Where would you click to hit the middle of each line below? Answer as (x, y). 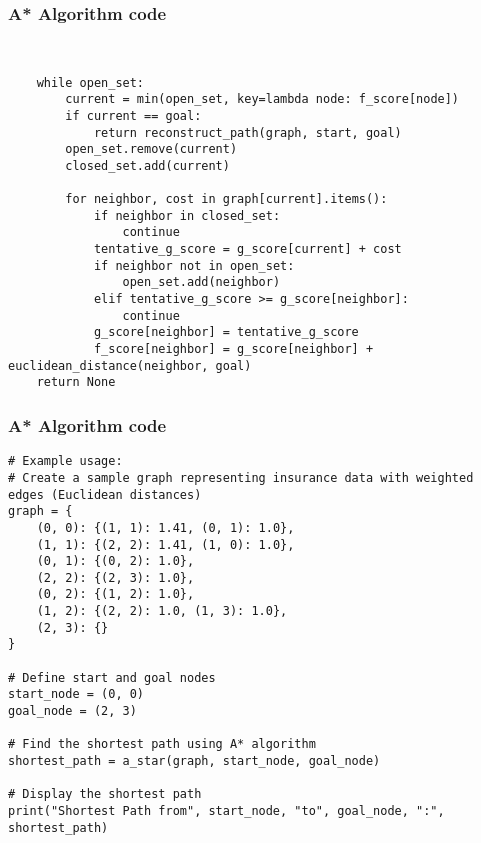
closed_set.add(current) (147, 165)
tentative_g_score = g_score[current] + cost (247, 249)
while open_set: (90, 82)
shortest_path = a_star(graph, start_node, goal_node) (194, 761)
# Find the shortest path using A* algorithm (162, 744)
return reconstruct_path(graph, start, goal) (247, 132)
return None (76, 382)
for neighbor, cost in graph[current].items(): (226, 199)
